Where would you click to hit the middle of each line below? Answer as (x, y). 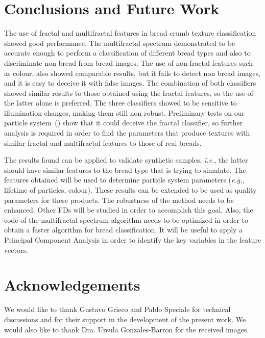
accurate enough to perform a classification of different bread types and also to (127, 53)
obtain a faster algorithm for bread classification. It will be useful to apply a (124, 230)
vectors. (16, 250)
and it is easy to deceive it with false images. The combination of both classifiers (130, 83)
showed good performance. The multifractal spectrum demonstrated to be (120, 43)
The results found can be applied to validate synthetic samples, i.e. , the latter (126, 160)
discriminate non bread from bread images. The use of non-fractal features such (129, 62)
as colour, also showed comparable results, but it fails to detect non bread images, (132, 73)
